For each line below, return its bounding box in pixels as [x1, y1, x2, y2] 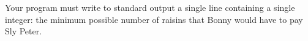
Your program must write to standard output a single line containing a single [5, 1, 295, 13]
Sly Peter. [5, 25, 42, 37]
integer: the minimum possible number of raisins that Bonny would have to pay [5, 13, 303, 25]
